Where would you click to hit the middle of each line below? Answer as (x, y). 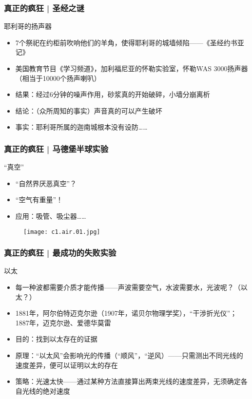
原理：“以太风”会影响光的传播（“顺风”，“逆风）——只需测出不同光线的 (129, 355)
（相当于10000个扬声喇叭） (58, 78)
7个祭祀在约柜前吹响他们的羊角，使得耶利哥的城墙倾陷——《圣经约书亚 (130, 42)
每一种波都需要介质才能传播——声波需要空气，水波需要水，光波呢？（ (128, 287)
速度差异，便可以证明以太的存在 (67, 365)
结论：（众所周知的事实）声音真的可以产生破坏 (89, 110)
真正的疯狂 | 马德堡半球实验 (56, 148)
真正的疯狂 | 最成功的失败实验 (60, 253)
